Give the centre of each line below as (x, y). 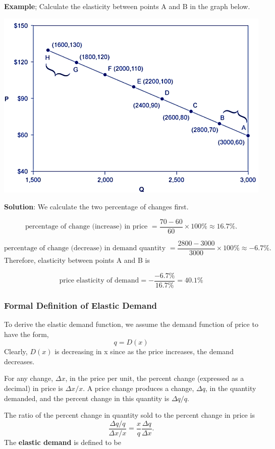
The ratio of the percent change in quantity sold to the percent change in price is (129, 415)
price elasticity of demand (99, 281)
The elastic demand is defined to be (63, 442)
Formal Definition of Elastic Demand (81, 305)
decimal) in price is (34, 388)
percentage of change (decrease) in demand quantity (85, 248)
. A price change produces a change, (139, 388)
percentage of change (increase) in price (86, 227)
